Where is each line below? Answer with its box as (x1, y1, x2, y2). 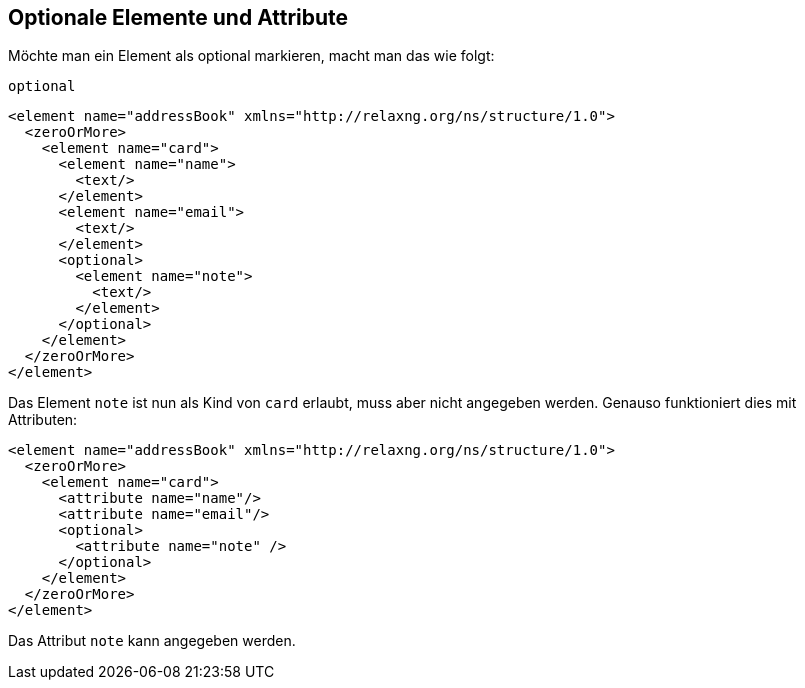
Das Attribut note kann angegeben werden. (8, 632, 296, 650)
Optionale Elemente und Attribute (8, 5, 349, 30)
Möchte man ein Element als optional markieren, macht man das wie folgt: (8, 47, 495, 65)
